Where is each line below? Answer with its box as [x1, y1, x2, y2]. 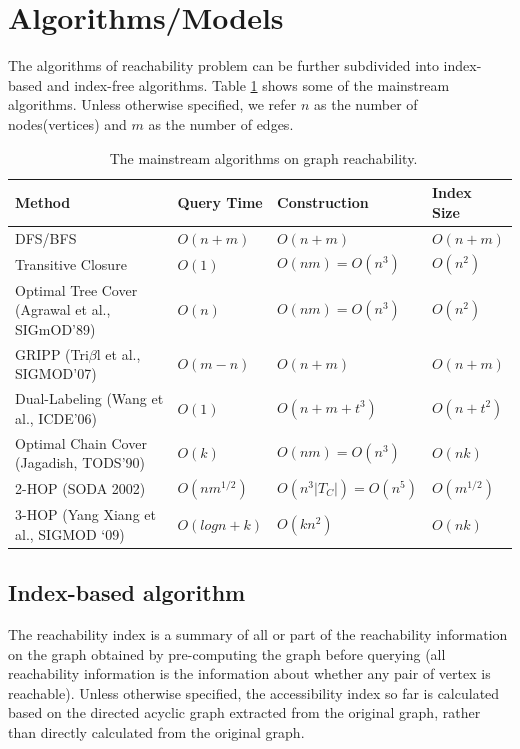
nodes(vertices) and [8, 113, 127, 134]
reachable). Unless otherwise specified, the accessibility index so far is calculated [8, 682, 500, 703]
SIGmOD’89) [15, 318, 96, 339]
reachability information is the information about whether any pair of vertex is [8, 663, 491, 684]
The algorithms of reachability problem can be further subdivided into [8, 55, 439, 76]
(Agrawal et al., [15, 299, 111, 320]
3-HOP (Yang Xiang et [15, 504, 156, 525]
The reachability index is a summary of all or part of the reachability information [8, 624, 508, 645]
